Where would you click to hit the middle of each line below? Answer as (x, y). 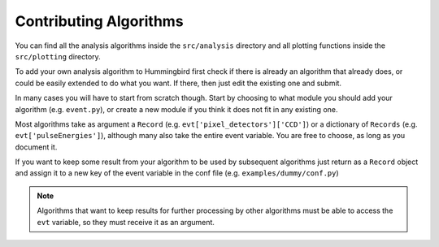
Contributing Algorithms (99, 21)
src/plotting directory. (58, 56)
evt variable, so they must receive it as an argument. (126, 222)
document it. (36, 147)
